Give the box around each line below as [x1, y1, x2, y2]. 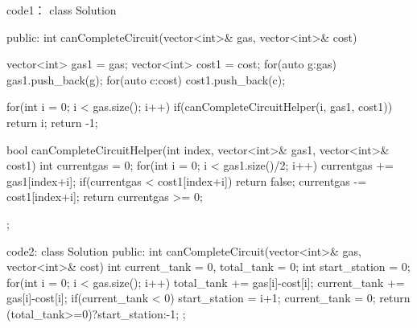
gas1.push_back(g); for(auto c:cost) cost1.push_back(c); [6, 71, 286, 88]
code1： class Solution [6, 2, 117, 18]
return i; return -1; [6, 113, 98, 130]
